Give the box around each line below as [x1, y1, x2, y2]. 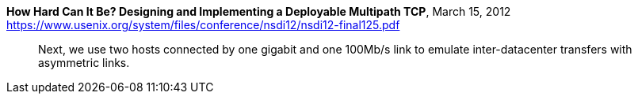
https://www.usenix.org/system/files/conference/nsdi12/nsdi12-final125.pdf [6, 18, 400, 31]
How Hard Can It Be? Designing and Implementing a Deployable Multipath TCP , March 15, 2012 [6, 5, 511, 18]
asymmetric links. [38, 56, 130, 69]
